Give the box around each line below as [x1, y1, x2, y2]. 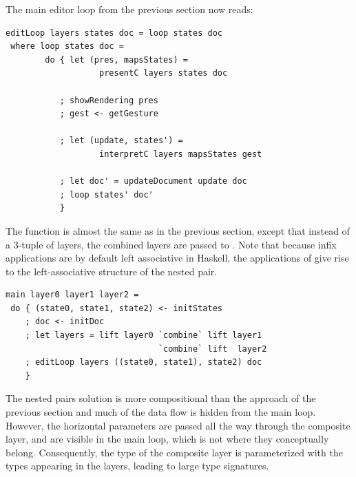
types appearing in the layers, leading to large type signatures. [6, 458, 269, 473]
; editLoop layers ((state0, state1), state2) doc [25, 357, 262, 368]
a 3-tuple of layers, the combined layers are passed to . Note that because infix [6, 237, 337, 251]
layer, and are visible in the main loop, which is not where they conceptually [6, 432, 329, 446]
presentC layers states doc [99, 68, 228, 78]
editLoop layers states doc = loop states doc [6, 28, 222, 38]
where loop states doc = [10, 41, 124, 52]
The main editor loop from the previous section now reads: [6, 2, 253, 16]
